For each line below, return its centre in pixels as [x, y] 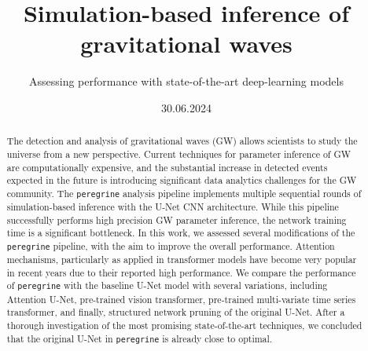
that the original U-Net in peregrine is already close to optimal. [140, 338]
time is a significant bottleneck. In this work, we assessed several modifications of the [181, 233]
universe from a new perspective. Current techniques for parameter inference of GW [179, 154]
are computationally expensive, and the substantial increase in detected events [167, 167]
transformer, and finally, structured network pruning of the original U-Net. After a [176, 312]
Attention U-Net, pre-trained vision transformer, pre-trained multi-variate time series [181, 299]
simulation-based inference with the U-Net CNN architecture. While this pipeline [173, 207]
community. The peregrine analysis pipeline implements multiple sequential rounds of [184, 193]
